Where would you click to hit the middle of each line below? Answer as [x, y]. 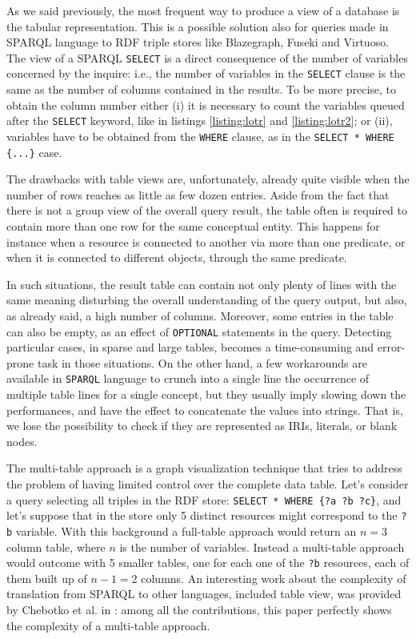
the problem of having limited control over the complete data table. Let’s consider [208, 484]
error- [391, 347]
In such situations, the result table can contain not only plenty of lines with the [202, 284]
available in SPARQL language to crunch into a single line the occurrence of [188, 378]
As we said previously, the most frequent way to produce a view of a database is [203, 10]
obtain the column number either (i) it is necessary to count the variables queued [206, 104]
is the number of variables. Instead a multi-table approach [262, 547]
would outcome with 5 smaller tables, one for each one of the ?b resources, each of [208, 563]
